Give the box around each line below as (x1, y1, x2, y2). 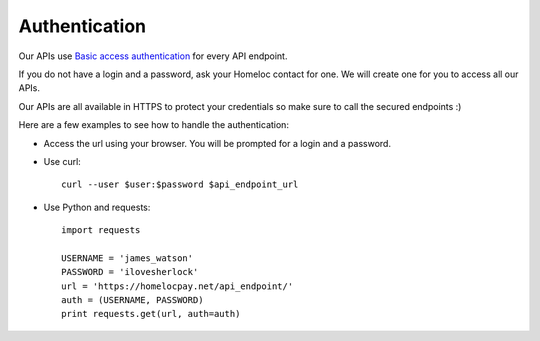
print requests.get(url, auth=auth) (61, 308, 241, 320)
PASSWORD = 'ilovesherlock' (61, 266, 199, 278)
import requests (61, 225, 141, 236)
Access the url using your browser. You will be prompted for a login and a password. (43, 137, 392, 149)
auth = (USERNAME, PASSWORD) (61, 295, 204, 306)
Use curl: (43, 155, 82, 167)
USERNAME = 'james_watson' (61, 252, 194, 264)
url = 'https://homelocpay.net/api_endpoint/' (61, 280, 294, 292)
